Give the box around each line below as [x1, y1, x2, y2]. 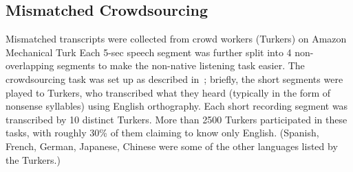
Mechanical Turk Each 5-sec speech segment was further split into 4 [6, 45, 292, 59]
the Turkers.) [6, 152, 61, 167]
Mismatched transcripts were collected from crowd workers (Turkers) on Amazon [6, 32, 347, 46]
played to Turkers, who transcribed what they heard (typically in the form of [6, 85, 331, 99]
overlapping [6, 58, 54, 73]
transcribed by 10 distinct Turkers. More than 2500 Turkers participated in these [6, 112, 347, 126]
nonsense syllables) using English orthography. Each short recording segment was [6, 99, 348, 113]
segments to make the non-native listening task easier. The [57, 58, 305, 73]
